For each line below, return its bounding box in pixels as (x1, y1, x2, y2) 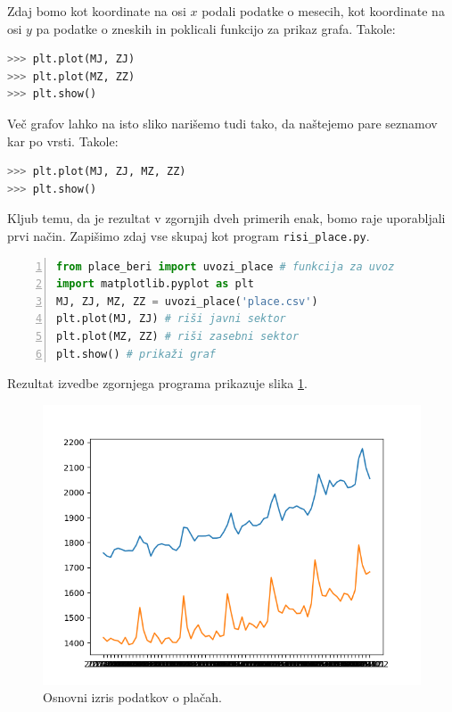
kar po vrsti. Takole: (7, 131, 119, 150)
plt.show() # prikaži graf (56, 347, 216, 360)
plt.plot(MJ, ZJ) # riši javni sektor (56, 312, 286, 326)
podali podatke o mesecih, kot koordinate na (201, 2, 445, 20)
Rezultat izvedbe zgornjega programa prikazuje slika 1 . (7, 374, 308, 393)
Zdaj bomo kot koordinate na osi (7, 2, 186, 20)
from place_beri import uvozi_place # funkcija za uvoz (56, 260, 395, 273)
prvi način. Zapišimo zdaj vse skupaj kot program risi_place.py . (7, 226, 370, 244)
